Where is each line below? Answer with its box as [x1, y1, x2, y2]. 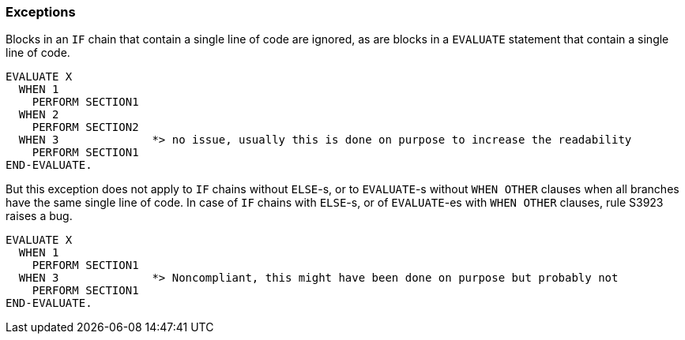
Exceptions [6, 4, 76, 20]
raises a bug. [6, 209, 73, 223]
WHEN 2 [18, 108, 59, 121]
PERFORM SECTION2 [32, 121, 139, 134]
